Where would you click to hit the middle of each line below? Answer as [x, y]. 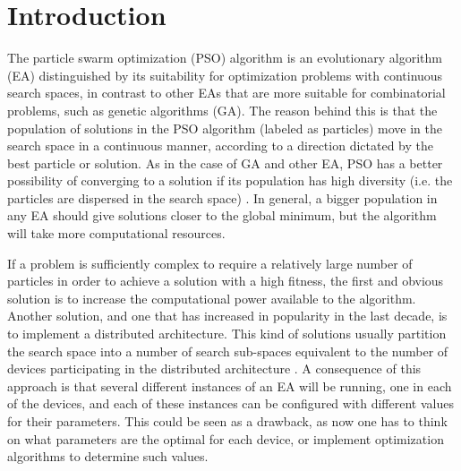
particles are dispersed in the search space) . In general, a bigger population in [222, 197]
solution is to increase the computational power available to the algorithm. [212, 298]
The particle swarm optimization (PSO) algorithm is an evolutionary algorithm [225, 58]
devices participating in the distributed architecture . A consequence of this [214, 368]
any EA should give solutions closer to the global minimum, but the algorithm [222, 215]
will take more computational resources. [116, 233]
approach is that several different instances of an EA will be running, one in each [230, 385]
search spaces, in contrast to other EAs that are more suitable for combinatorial [226, 93]
